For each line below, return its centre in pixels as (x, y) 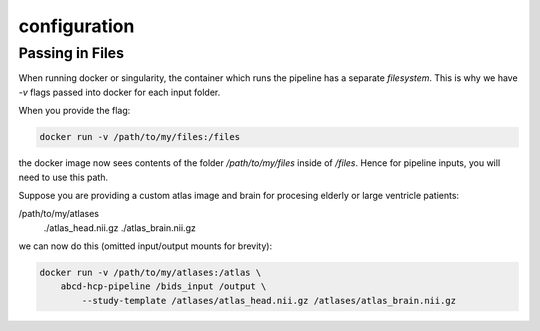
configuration (76, 26)
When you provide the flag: (74, 111)
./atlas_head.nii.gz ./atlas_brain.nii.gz (120, 227)
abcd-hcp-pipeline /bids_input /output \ (163, 286)
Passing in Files (71, 53)
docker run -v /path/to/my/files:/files (139, 137)
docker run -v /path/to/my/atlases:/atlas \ (150, 273)
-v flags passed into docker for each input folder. (119, 92)
